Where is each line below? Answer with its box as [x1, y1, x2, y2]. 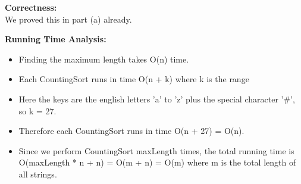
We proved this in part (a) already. [5, 13, 132, 25]
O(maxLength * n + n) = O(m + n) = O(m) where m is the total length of [18, 156, 296, 169]
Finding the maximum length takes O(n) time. [18, 52, 189, 65]
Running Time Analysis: [5, 33, 106, 45]
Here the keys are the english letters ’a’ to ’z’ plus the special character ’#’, [18, 92, 295, 105]
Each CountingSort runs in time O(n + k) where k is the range [18, 73, 249, 85]
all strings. [18, 167, 57, 180]
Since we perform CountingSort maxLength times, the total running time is [18, 144, 294, 157]
